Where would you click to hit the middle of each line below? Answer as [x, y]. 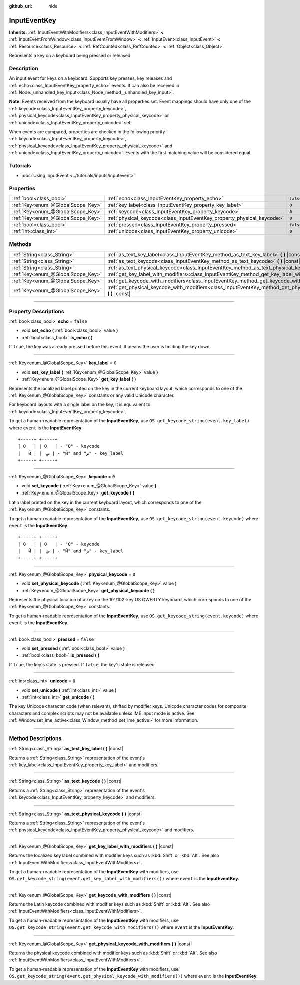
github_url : [21, 6]
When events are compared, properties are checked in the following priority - [89, 132]
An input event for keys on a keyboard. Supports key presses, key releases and [91, 78]
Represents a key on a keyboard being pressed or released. [70, 56]
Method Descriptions [35, 738]
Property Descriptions [37, 311]
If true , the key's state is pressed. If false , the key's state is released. [83, 664]
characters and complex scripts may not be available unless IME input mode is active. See [102, 713]
